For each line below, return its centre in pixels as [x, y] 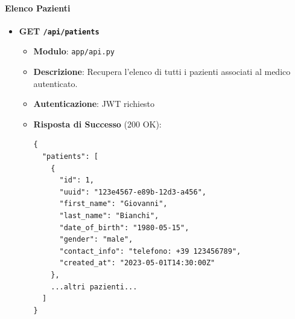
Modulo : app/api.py [74, 51]
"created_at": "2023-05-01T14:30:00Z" [137, 263]
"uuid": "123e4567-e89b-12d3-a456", [133, 192]
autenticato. [56, 83]
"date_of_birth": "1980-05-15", [124, 227]
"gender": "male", [96, 240]
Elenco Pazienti [38, 8]
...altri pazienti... [94, 287]
